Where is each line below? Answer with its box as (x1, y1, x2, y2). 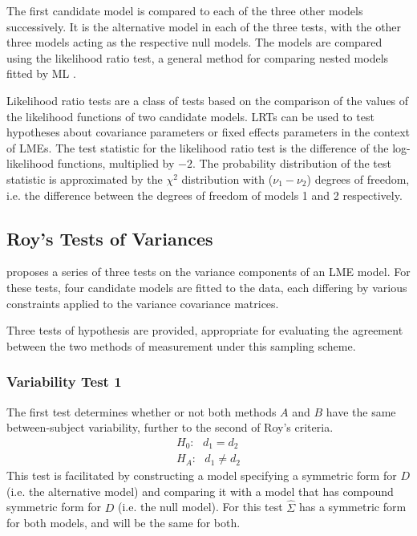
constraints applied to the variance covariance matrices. (6, 294, 279, 311)
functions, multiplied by (57, 155, 175, 172)
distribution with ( (181, 170, 273, 187)
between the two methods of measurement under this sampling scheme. (6, 337, 356, 354)
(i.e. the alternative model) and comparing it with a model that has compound (6, 482, 394, 499)
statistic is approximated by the (6, 170, 163, 187)
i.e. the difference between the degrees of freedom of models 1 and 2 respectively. (6, 186, 403, 203)
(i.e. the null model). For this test (117, 498, 283, 515)
